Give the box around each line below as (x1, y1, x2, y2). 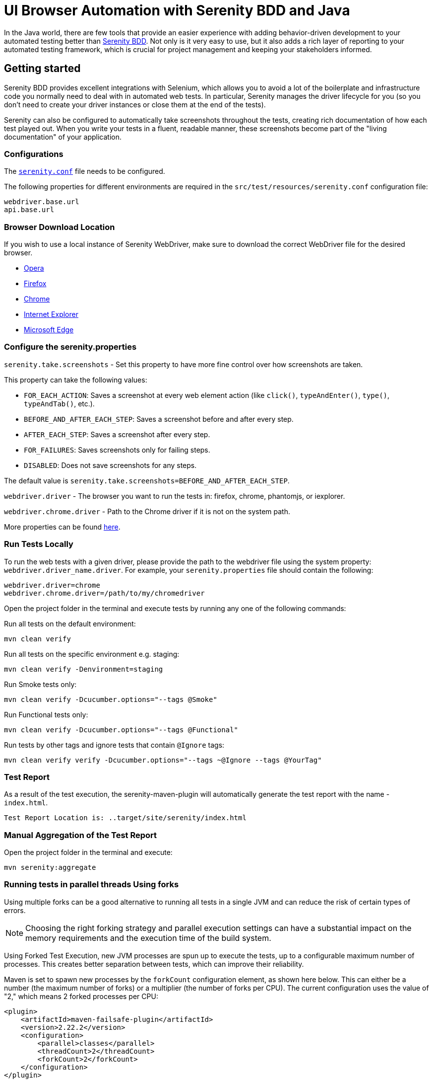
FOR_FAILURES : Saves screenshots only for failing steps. (24, 445, 210, 454)
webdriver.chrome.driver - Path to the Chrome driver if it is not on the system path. (4, 507, 290, 516)
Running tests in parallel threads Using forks (4, 879, 179, 890)
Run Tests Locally (4, 539, 73, 549)
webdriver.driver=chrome (4, 581, 100, 589)
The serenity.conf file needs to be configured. (4, 167, 165, 176)
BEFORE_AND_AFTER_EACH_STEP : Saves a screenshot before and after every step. (24, 414, 294, 423)
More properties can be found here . (4, 522, 121, 531)
